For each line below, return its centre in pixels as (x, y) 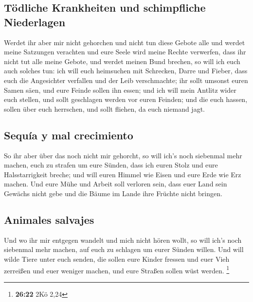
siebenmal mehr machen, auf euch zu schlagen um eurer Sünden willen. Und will (124, 249)
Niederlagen (35, 22)
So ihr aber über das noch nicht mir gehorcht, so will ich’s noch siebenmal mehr (123, 155)
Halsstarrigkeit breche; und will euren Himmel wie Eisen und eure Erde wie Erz (123, 174)
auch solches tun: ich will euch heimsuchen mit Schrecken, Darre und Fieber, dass (126, 71)
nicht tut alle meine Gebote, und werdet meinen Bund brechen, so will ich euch (122, 61)
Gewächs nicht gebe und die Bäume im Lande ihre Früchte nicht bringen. (113, 193)
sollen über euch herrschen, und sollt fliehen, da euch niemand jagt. (104, 109)
